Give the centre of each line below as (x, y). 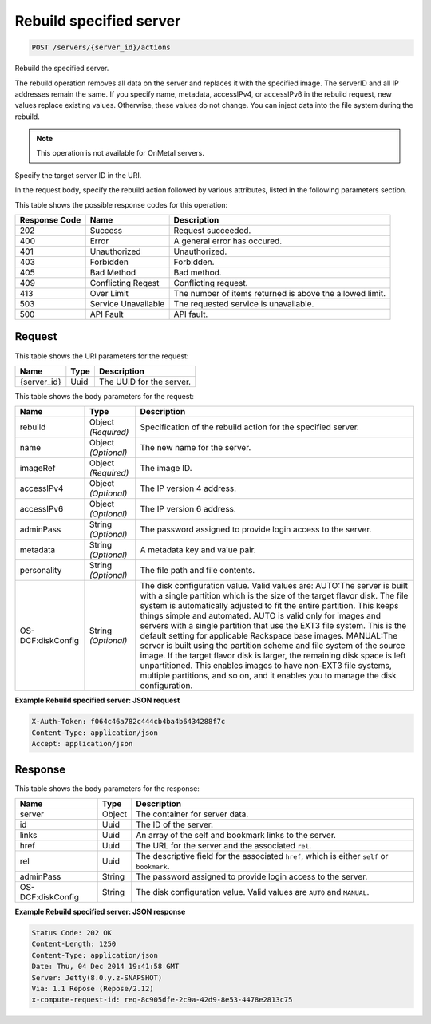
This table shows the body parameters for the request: (105, 396)
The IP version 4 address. (188, 488)
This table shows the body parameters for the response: (107, 788)
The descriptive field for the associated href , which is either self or (262, 856)
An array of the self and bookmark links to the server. (236, 835)
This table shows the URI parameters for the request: (102, 356)
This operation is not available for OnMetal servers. (121, 153)
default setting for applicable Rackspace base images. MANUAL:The (269, 636)
